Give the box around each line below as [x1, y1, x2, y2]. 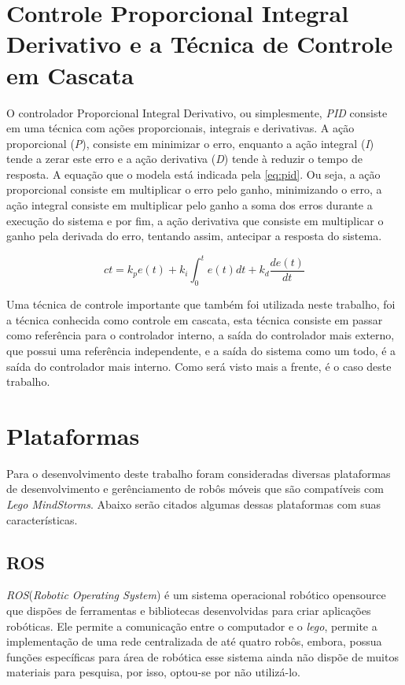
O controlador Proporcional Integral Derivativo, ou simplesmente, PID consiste [6, 104, 388, 120]
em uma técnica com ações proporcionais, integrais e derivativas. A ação [6, 120, 355, 136]
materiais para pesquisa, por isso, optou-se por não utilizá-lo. [6, 664, 300, 680]
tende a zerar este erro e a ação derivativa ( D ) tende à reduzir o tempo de [6, 150, 363, 167]
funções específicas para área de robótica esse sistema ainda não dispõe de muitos [6, 648, 399, 665]
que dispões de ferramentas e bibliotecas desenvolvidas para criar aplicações [6, 602, 371, 618]
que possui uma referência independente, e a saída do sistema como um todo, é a [6, 342, 396, 358]
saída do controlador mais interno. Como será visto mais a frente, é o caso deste [6, 357, 392, 374]
